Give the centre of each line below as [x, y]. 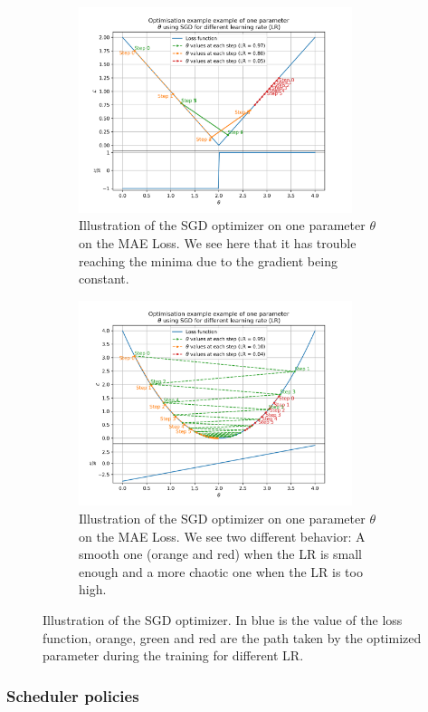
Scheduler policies [73, 695]
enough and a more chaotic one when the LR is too [221, 571]
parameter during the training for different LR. [173, 655]
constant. [104, 279]
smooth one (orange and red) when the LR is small [220, 554]
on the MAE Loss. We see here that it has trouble [218, 242]
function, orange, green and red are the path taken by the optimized [232, 637]
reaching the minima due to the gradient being [208, 260]
